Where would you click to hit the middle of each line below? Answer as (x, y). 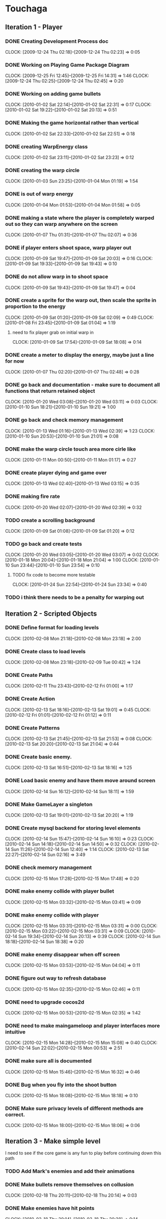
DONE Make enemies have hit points (50, 1208)
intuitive (15, 1031)
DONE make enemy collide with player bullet (60, 891)
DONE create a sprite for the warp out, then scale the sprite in (81, 300)
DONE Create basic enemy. (39, 756)
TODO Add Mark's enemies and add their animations (70, 1171)
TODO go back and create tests (43, 544)
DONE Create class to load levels (45, 651)
